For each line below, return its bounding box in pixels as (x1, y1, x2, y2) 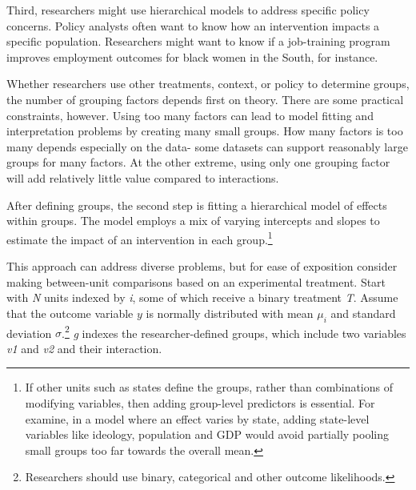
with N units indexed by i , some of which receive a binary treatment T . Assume (6, 289, 398, 306)
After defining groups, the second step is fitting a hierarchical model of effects (6, 196, 387, 213)
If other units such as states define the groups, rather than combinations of (25, 379, 393, 396)
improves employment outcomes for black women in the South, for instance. (6, 48, 378, 65)
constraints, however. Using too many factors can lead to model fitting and (6, 106, 374, 123)
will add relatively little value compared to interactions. (6, 169, 279, 186)
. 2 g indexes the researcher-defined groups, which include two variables (62, 322, 406, 341)
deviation (6, 324, 52, 341)
